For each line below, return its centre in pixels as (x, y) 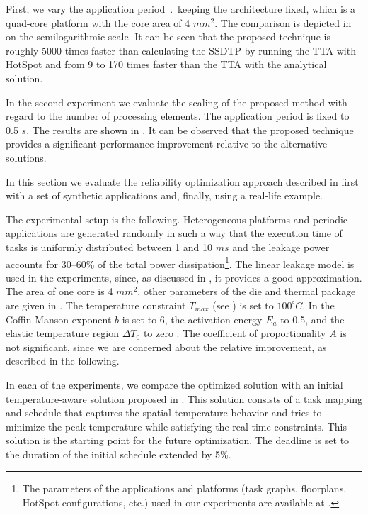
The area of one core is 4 (59, 291)
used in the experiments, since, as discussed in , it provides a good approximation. (184, 277)
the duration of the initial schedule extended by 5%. (119, 454)
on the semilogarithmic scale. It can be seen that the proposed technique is (168, 37)
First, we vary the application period (86, 9)
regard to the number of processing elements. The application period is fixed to (178, 116)
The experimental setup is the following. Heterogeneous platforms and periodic (177, 219)
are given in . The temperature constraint (96, 305)
